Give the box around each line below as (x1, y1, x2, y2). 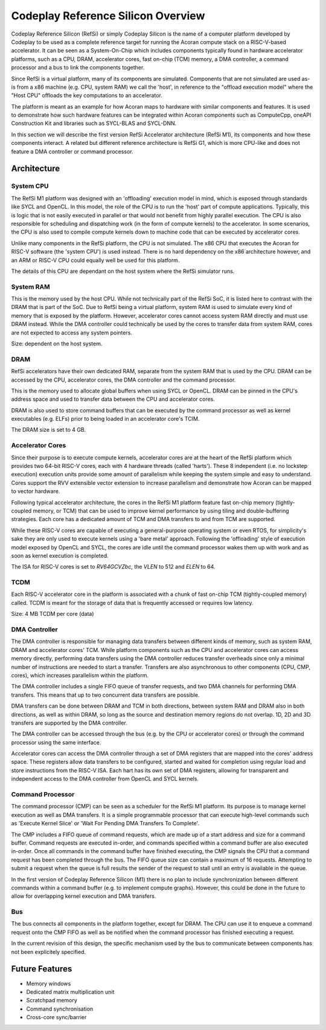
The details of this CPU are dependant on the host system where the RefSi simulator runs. (11, 267, 235, 275)
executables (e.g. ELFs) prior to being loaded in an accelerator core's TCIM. (11, 415, 200, 423)
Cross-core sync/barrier (26, 1014, 87, 1021)
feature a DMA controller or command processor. (11, 148, 133, 155)
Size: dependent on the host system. (11, 340, 103, 347)
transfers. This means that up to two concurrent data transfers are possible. (11, 691, 200, 699)
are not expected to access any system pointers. (11, 329, 133, 336)
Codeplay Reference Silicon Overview (11, 9, 205, 22)
